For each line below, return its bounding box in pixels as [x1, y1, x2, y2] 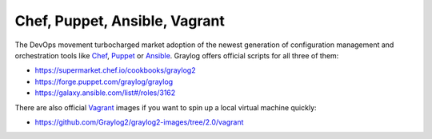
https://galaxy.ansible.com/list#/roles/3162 [34, 88, 176, 97]
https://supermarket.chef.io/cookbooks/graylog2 [34, 66, 196, 75]
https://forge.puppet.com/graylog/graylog [34, 77, 174, 86]
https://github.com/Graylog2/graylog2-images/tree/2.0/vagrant [34, 117, 244, 127]
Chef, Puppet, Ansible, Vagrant [14, 12, 226, 30]
